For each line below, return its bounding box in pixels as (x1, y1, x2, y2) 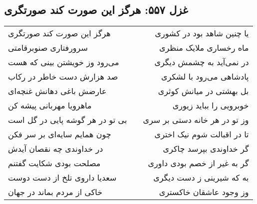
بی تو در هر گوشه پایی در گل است (8, 114, 127, 126)
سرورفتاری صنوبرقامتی (8, 42, 88, 54)
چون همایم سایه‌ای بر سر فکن (8, 128, 111, 140)
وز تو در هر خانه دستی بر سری (143, 114, 249, 126)
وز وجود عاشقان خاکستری (159, 186, 249, 198)
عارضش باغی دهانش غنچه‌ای (8, 85, 107, 97)
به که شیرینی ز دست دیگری (153, 172, 249, 184)
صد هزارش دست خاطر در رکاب (8, 71, 118, 83)
